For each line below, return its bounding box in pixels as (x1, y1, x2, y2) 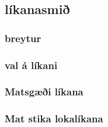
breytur (5, 30, 41, 45)
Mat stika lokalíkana (5, 111, 103, 126)
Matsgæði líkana (5, 84, 83, 99)
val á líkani (5, 57, 58, 72)
